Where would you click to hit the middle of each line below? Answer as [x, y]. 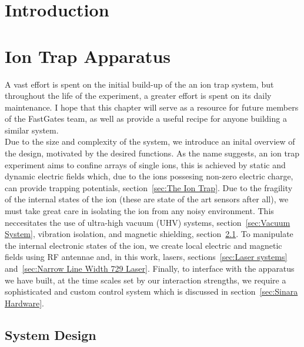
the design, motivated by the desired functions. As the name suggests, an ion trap [152, 153]
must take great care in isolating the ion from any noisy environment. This [139, 211]
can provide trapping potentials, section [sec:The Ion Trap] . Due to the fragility [149, 187]
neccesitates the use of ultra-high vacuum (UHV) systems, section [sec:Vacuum [148, 222]
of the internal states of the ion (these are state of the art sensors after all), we [147, 199]
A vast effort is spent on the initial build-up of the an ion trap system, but [139, 84]
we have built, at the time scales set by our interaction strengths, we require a [146, 280]
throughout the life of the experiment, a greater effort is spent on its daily [138, 96]
